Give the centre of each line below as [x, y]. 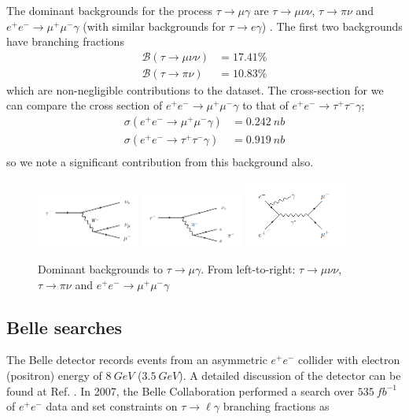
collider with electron [349, 360]
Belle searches [64, 327]
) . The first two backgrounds [332, 26]
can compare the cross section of [85, 105]
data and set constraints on [112, 406]
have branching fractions [65, 41]
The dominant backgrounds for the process [110, 10]
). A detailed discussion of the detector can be [290, 375]
